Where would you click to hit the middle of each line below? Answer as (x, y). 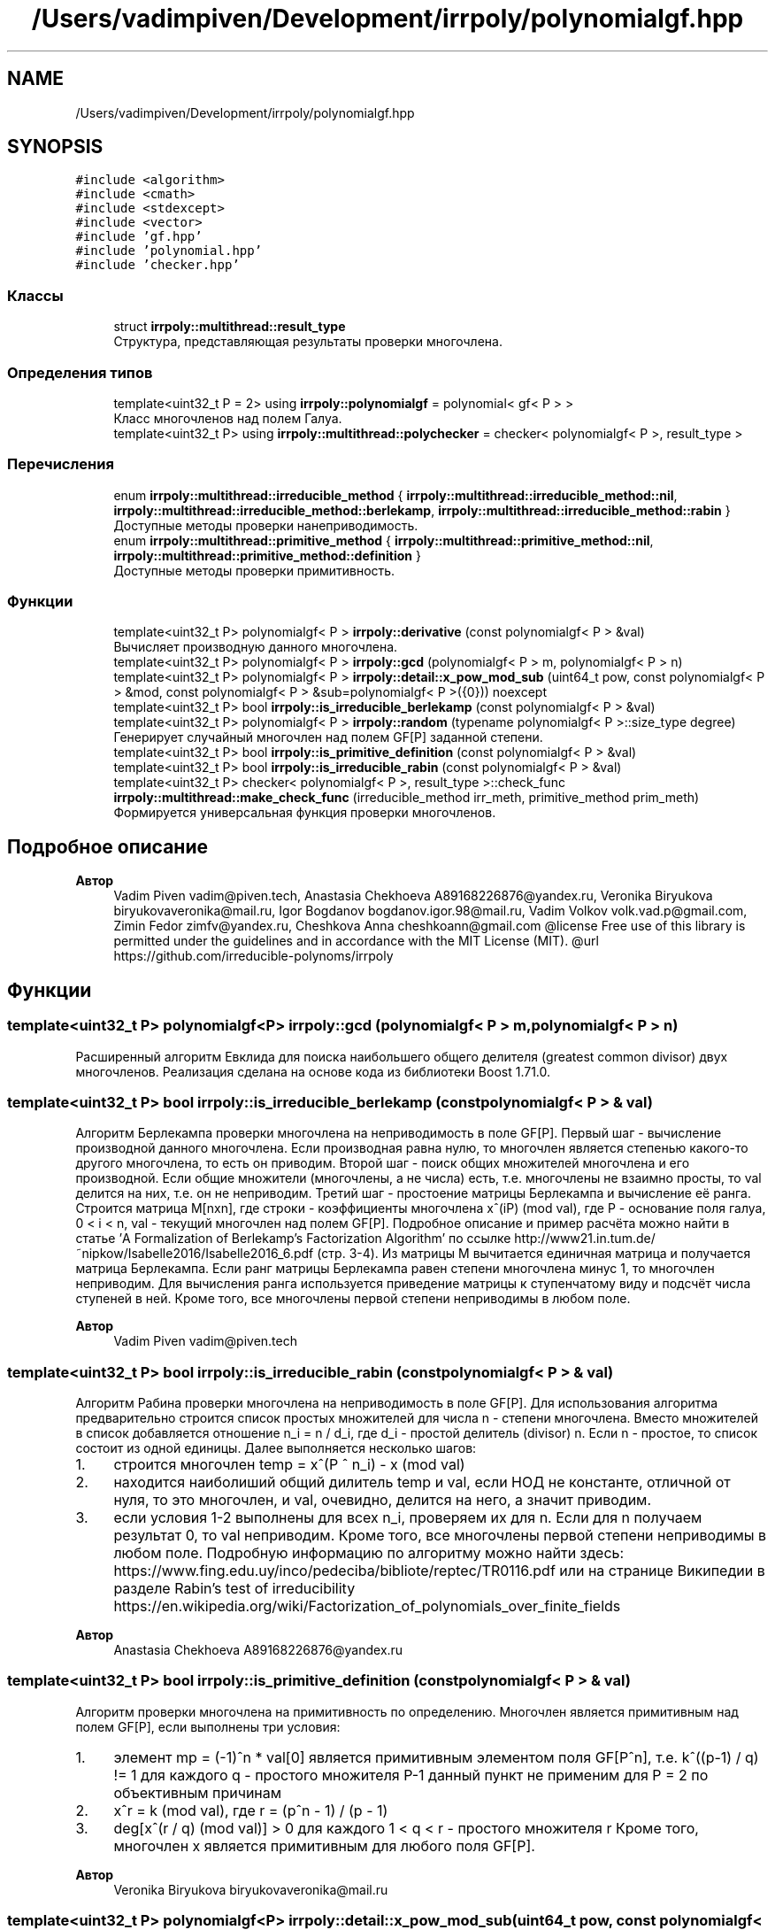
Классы (35, 295)
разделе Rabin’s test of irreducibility (234, 1588)
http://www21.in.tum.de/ (585, 1239)
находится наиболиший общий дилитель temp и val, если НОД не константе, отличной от (422, 1482)
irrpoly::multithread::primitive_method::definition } (267, 555)
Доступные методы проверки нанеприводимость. (266, 525)
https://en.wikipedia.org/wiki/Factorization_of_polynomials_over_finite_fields (367, 1606)
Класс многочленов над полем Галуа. (228, 418)
